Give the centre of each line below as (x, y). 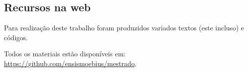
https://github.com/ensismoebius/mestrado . (70, 63)
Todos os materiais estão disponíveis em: (65, 54)
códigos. (16, 37)
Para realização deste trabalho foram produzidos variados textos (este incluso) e (124, 28)
